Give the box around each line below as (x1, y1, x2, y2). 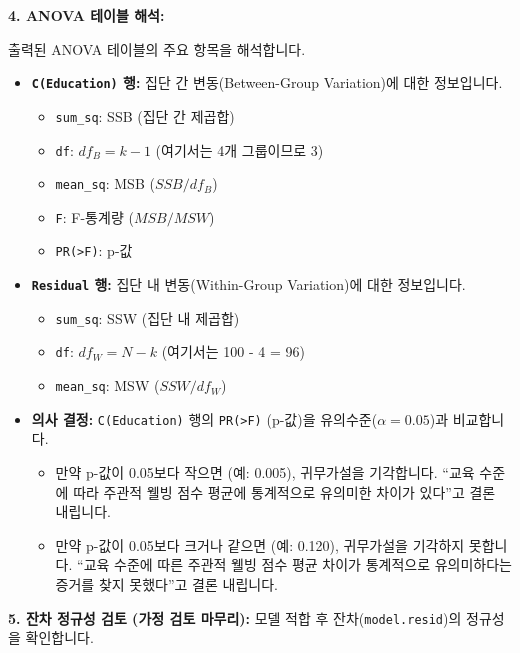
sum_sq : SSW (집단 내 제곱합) (55, 307, 240, 328)
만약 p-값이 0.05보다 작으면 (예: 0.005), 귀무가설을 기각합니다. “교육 (55, 462, 475, 482)
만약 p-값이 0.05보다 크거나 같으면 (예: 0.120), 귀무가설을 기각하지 (55, 534, 465, 555)
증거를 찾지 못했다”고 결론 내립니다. (55, 573, 278, 594)
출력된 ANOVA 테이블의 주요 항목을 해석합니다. (8, 38, 306, 59)
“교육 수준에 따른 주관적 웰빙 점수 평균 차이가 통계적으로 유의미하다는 (77, 554, 512, 575)
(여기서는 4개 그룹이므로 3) (155, 139, 324, 160)
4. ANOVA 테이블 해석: (8, 5, 165, 25)
